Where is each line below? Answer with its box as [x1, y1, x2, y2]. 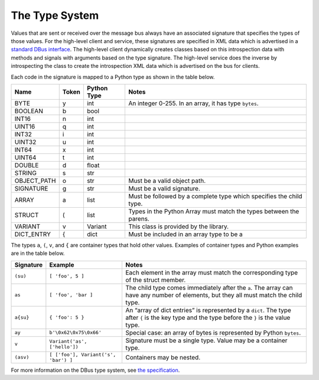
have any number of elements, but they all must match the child [125, 291, 302, 299]
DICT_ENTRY [14, 230, 51, 238]
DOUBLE [14, 161, 39, 169]
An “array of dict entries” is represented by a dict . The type [125, 306, 292, 314]
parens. [128, 214, 150, 222]
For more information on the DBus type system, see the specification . [11, 366, 180, 374]
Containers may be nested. [125, 353, 201, 361]
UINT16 [14, 122, 35, 130]
